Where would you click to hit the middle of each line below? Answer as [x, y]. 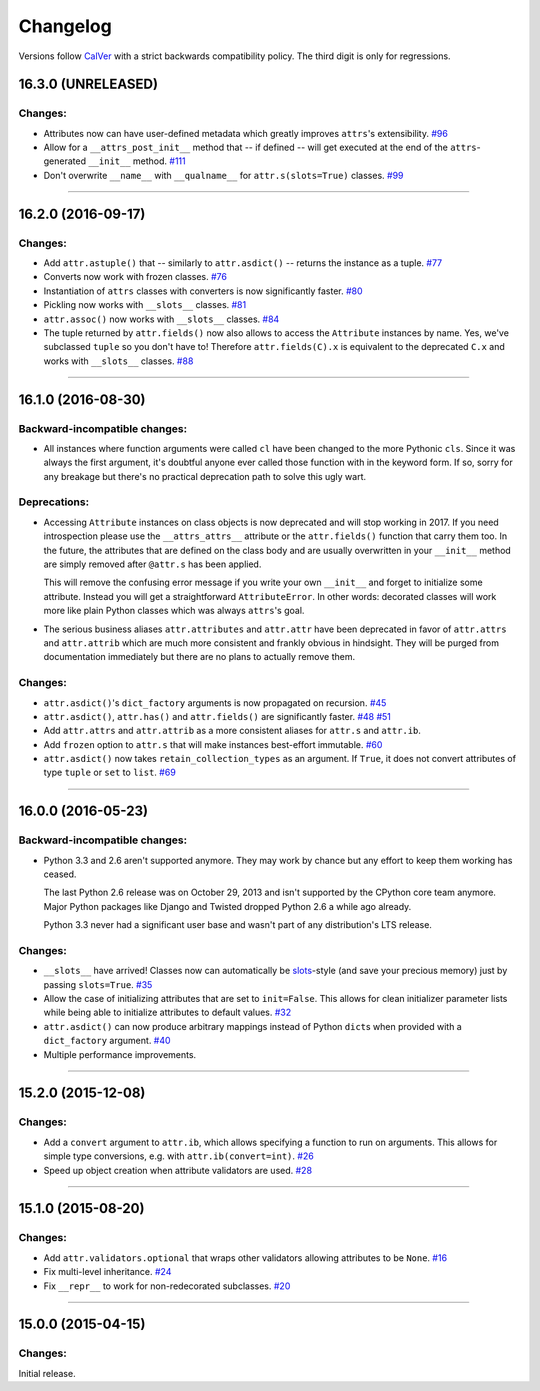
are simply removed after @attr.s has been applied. [152, 564]
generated [65, 161]
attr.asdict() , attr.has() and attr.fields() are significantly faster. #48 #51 [217, 716]
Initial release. [47, 1373]
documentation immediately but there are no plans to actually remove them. [199, 657]
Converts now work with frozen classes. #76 [135, 277]
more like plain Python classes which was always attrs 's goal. [174, 611]
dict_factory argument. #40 [107, 1041]
